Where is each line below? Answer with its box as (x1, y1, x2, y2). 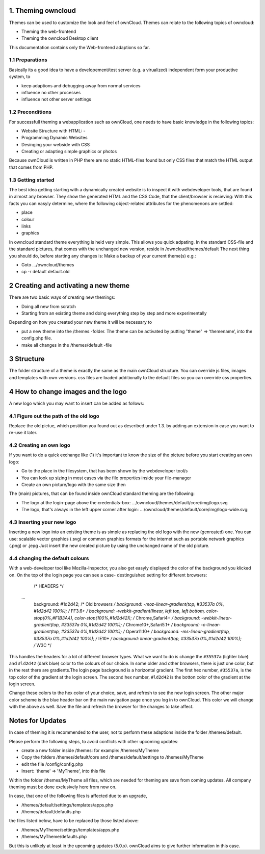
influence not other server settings (21, 96, 92, 103)
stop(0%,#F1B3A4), (33, 615, 74, 621)
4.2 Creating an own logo (9, 442, 71, 449)
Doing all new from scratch (21, 303, 76, 309)
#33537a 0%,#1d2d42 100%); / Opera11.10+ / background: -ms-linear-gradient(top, (61, 628, 231, 635)
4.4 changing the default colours (9, 555, 89, 562)
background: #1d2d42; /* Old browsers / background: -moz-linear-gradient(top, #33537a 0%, (33, 601, 224, 607)
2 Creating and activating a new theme (9, 282, 130, 290)
